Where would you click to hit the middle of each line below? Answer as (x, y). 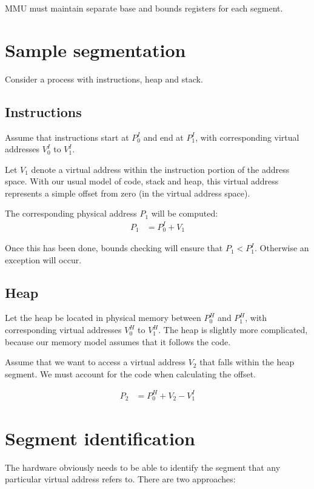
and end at (163, 137)
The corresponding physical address (71, 213)
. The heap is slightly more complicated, (233, 330)
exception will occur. (43, 259)
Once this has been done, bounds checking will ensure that (114, 248)
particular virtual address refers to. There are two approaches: (120, 479)
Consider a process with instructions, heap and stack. (104, 79)
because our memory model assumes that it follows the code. (118, 341)
